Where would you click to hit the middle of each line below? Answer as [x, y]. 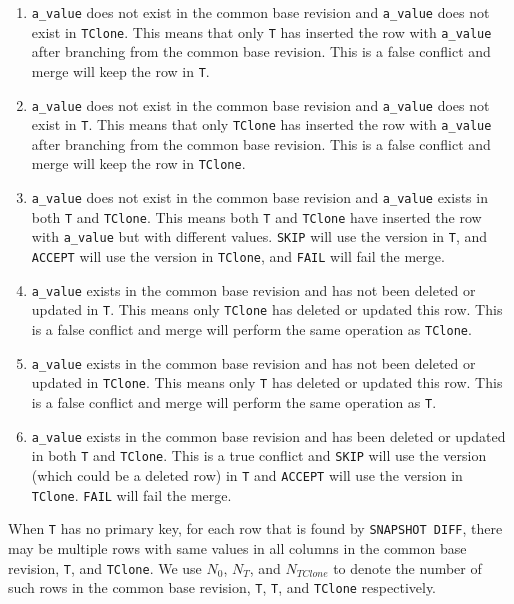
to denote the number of [407, 567]
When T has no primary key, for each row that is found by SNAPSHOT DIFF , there [255, 528]
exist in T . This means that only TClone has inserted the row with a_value [261, 124]
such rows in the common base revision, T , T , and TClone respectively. [222, 587]
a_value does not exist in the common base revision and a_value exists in [259, 197]
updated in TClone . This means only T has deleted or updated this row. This [267, 382]
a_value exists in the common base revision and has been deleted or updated [268, 435]
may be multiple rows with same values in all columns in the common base [237, 547]
